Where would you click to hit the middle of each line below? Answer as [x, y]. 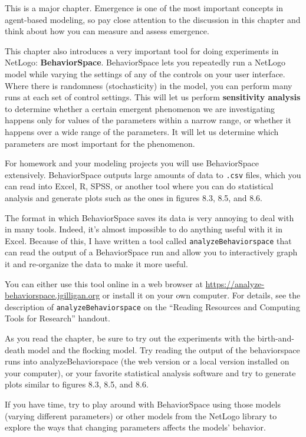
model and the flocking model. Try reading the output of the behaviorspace [164, 349]
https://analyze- [235, 283]
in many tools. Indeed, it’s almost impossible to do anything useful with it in [144, 229]
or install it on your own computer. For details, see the [201, 295]
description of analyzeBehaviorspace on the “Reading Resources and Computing [152, 306]
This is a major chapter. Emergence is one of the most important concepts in [144, 8]
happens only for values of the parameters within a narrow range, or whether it [148, 120]
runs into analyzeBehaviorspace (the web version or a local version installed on [147, 361]
